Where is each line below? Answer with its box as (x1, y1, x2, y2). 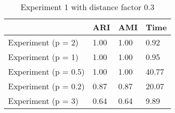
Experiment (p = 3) (8, 95, 79, 106)
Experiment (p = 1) (8, 51, 79, 63)
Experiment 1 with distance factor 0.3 (20, 1, 154, 13)
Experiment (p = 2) (8, 36, 79, 48)
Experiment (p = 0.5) (8, 66, 85, 77)
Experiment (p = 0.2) (8, 80, 85, 92)
